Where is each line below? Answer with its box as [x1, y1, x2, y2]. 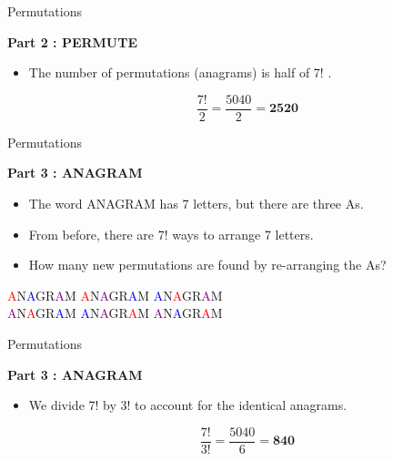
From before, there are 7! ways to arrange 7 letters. [28, 224, 314, 243]
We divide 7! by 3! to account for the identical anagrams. [28, 395, 348, 415]
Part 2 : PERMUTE [7, 32, 138, 51]
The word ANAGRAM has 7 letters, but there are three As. [28, 194, 364, 213]
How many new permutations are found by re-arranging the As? [28, 255, 387, 274]
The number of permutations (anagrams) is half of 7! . [28, 63, 332, 82]
